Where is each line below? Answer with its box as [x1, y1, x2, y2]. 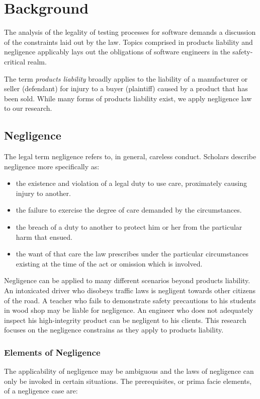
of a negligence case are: [4, 385, 78, 396]
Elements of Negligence [4, 346, 101, 358]
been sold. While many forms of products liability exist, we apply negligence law [4, 93, 252, 103]
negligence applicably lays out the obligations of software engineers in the [4, 46, 230, 57]
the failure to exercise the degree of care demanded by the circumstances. [16, 205, 242, 215]
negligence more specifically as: [4, 161, 100, 171]
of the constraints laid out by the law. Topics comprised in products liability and [4, 36, 253, 47]
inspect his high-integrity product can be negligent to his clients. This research [4, 314, 246, 325]
